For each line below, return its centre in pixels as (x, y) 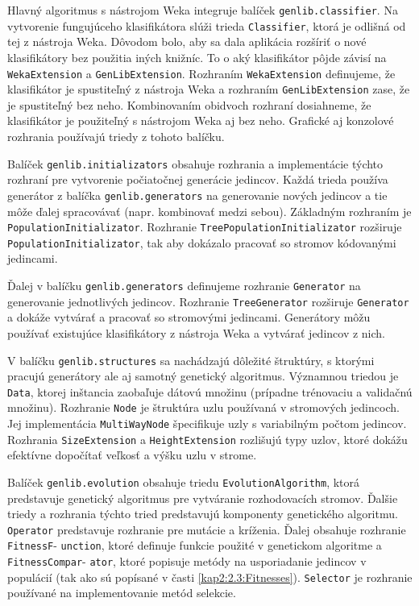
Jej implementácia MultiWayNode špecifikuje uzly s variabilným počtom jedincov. (207, 423)
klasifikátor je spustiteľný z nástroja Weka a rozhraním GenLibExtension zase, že (209, 89)
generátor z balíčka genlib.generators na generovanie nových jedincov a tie (197, 195)
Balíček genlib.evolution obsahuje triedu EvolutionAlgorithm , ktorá (184, 481)
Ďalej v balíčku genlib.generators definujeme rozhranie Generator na (184, 285)
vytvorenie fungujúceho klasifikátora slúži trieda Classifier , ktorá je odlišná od (207, 25)
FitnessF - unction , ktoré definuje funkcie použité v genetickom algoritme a (195, 545)
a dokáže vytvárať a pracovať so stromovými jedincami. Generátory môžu (189, 317)
